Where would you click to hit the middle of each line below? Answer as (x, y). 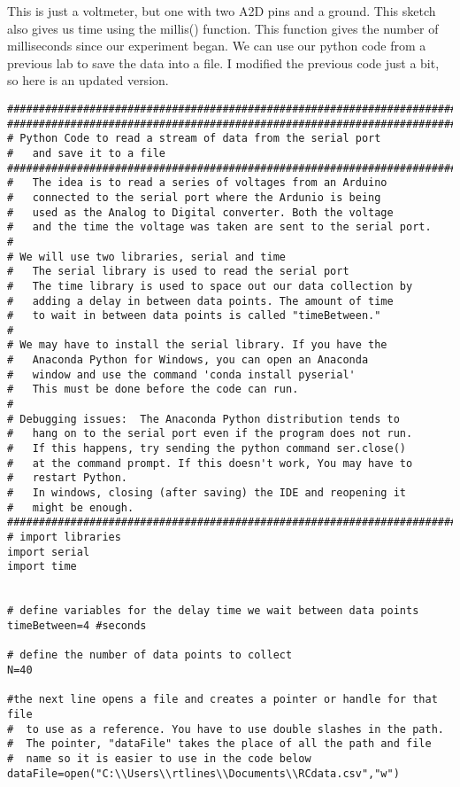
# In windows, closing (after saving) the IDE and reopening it (207, 493)
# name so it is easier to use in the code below (159, 758)
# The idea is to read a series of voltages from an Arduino (197, 183)
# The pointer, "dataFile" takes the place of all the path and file (219, 744)
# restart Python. (68, 478)
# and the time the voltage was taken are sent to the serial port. (219, 227)
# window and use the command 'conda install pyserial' (181, 374)
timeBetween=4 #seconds (77, 625)
